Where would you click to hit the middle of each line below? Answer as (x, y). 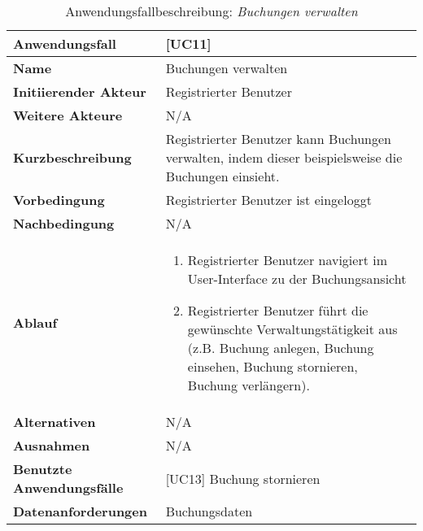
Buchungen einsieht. (222, 176)
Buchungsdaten (209, 511)
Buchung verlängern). (249, 385)
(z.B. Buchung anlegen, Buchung (281, 348)
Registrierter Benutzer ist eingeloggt (268, 200)
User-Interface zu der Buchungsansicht (297, 279)
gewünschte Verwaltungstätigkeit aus (292, 329)
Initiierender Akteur (80, 91)
